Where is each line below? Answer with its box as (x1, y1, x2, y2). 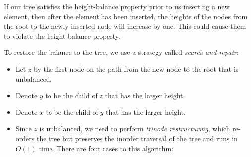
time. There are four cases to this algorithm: (39, 143, 174, 153)
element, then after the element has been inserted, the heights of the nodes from (4, 11, 248, 21)
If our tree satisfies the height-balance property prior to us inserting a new (4, 1, 230, 11)
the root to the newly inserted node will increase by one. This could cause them (4, 21, 246, 31)
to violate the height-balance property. (4, 30, 120, 41)
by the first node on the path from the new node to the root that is (34, 63, 239, 74)
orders (15, 133, 35, 143)
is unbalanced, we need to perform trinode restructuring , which (39, 123, 230, 134)
